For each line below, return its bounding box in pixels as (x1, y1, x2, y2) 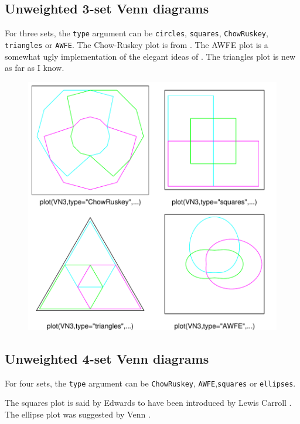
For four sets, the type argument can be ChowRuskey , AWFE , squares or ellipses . (5, 377, 296, 389)
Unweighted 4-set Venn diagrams (5, 349, 209, 367)
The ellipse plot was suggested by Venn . (5, 408, 151, 420)
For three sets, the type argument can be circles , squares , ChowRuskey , (5, 27, 268, 39)
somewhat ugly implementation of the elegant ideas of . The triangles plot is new (5, 50, 296, 62)
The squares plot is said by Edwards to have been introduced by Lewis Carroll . (5, 396, 292, 409)
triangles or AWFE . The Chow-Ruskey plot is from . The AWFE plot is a (5, 38, 268, 50)
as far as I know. (5, 61, 64, 74)
